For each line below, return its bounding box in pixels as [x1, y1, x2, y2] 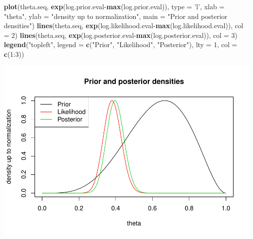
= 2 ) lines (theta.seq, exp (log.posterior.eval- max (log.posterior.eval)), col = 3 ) [4, 30, 237, 40]
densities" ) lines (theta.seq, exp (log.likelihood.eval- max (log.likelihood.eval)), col [4, 20, 243, 31]
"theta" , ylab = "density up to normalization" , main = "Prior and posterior [4, 11, 228, 21]
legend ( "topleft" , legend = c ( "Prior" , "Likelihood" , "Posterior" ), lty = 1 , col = [4, 39, 237, 50]
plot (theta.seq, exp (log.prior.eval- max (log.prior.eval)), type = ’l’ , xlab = [4, 1, 225, 11]
